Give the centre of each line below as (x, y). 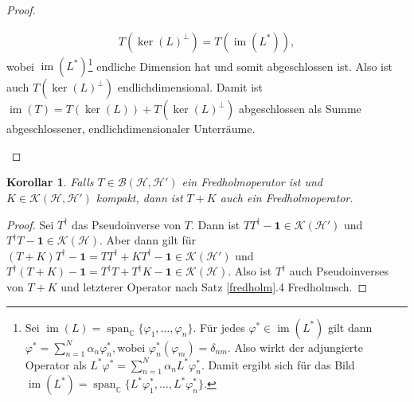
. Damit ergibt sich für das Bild (278, 364)
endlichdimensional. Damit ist (190, 87)
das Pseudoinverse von (127, 224)
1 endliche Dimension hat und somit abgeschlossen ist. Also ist (240, 64)
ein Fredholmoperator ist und (252, 182)
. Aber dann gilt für (148, 240)
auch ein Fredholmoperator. (287, 198)
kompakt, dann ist (139, 198)
